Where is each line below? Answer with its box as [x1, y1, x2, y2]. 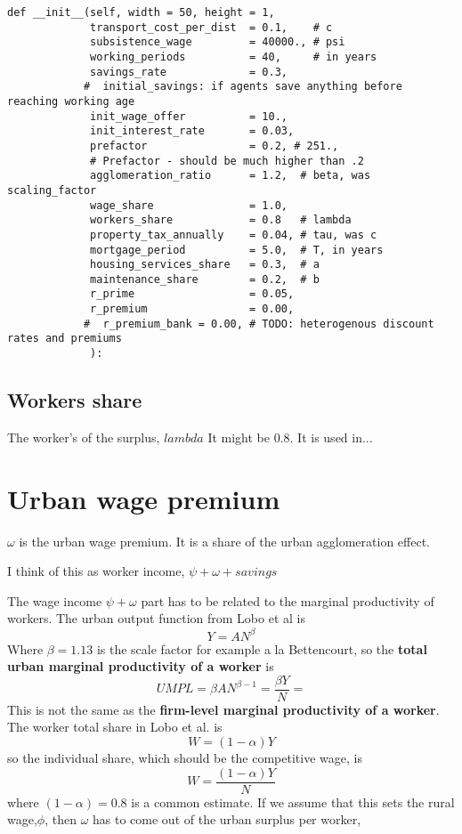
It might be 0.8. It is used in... [207, 427, 373, 446]
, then [45, 810, 77, 829]
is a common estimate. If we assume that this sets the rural [131, 792, 455, 811]
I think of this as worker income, [7, 562, 185, 580]
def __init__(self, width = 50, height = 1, [7, 6, 275, 19]
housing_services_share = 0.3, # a [90, 258, 320, 271]
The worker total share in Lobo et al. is [7, 717, 223, 736]
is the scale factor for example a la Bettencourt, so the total [96, 639, 427, 658]
